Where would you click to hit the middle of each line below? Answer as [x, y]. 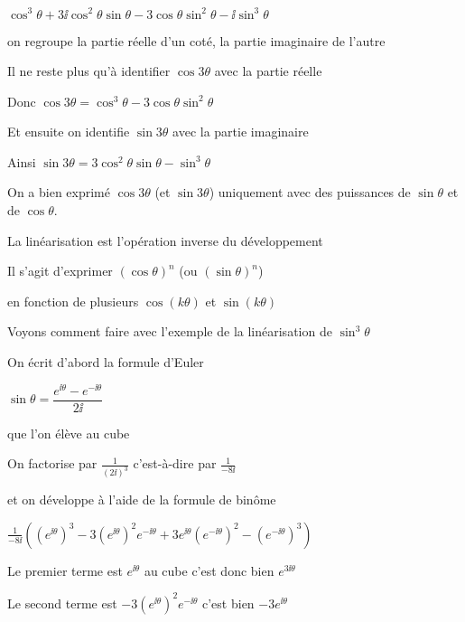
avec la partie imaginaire [241, 132]
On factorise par [52, 463]
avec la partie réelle [268, 71]
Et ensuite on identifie [69, 132]
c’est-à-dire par [175, 463]
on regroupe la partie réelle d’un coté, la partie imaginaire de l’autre [196, 40]
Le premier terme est [65, 570]
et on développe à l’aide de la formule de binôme [142, 499]
